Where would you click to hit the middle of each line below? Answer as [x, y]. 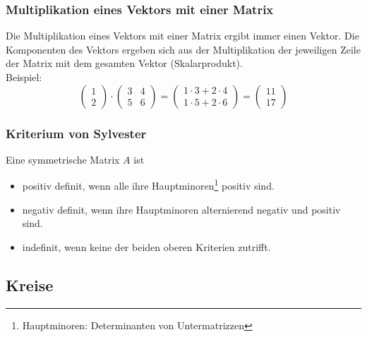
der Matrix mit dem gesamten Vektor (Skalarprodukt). [124, 63]
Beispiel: [24, 77]
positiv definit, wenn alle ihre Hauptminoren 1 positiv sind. [148, 185]
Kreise [30, 284]
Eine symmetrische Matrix [63, 159]
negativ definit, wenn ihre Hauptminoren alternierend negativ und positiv [181, 209]
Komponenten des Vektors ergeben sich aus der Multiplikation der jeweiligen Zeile [183, 49]
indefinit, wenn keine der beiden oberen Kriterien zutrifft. [146, 246]
